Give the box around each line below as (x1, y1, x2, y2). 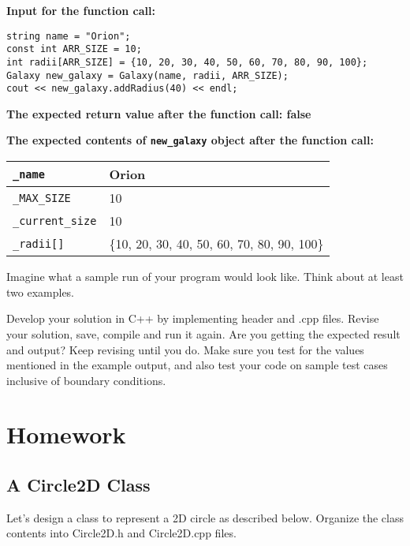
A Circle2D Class (6, 473, 151, 497)
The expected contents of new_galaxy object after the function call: (6, 132, 374, 148)
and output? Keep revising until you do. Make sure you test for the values (6, 341, 364, 357)
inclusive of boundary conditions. (6, 372, 166, 388)
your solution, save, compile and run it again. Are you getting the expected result (6, 325, 401, 342)
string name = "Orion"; (6, 30, 131, 42)
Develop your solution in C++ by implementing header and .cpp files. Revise (6, 310, 379, 327)
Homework (6, 418, 126, 451)
